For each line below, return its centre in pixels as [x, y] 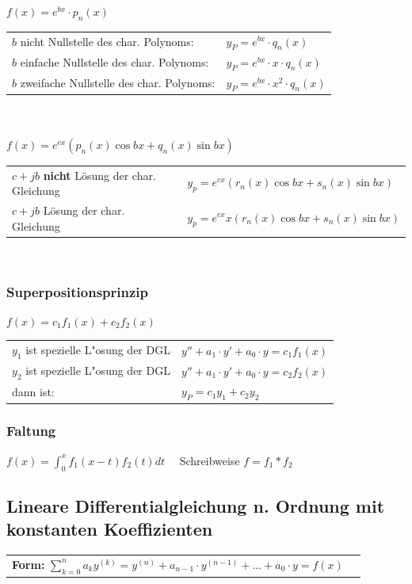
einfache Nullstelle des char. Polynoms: [114, 62]
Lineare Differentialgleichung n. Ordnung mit [196, 505]
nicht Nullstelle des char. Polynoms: [107, 42]
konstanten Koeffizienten [110, 529]
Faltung [31, 431]
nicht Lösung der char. [99, 175]
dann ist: [33, 391]
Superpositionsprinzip [78, 291]
